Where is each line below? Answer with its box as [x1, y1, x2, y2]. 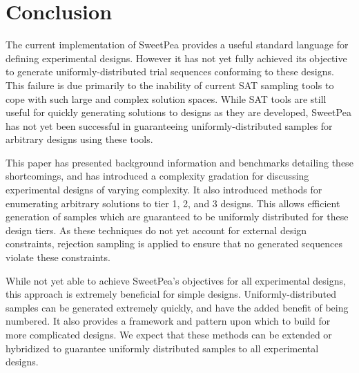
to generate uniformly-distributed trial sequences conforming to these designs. [6, 64, 334, 79]
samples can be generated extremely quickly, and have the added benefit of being [6, 300, 349, 314]
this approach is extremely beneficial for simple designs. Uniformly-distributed [6, 287, 337, 301]
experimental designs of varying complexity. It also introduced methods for [6, 182, 322, 197]
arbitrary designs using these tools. [6, 132, 153, 146]
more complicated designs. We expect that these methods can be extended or [6, 327, 332, 341]
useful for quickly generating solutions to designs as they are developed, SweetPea [6, 105, 351, 119]
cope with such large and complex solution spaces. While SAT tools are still [6, 91, 327, 106]
